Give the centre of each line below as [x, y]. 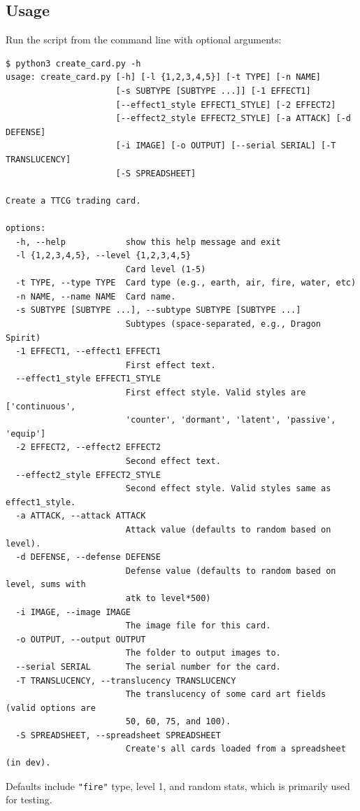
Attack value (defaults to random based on [228, 529]
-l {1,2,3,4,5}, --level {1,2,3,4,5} [103, 256]
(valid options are [51, 708]
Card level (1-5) [166, 269]
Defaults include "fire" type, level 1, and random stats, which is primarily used [178, 785]
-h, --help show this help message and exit [148, 242]
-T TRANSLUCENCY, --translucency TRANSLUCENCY [126, 680]
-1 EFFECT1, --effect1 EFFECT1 [88, 352]
